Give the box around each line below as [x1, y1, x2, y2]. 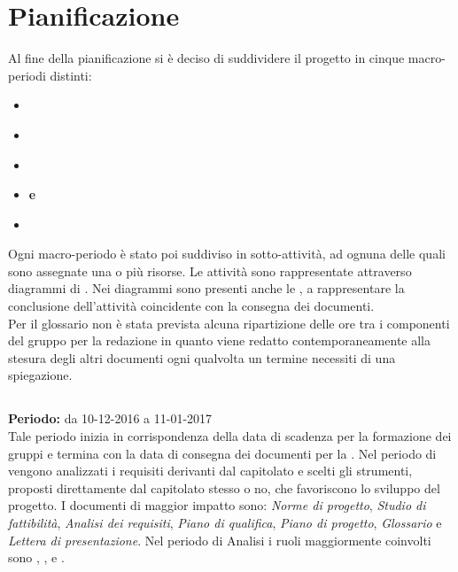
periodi [8, 66, 46, 84]
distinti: [50, 66, 92, 84]
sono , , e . [8, 548, 65, 567]
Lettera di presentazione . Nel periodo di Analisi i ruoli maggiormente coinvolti [8, 530, 431, 549]
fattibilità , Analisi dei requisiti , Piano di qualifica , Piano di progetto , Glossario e [8, 513, 442, 531]
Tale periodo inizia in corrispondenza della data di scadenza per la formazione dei [8, 427, 452, 445]
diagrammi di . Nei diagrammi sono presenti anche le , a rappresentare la [8, 279, 405, 298]
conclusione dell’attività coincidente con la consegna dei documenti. [8, 297, 375, 315]
